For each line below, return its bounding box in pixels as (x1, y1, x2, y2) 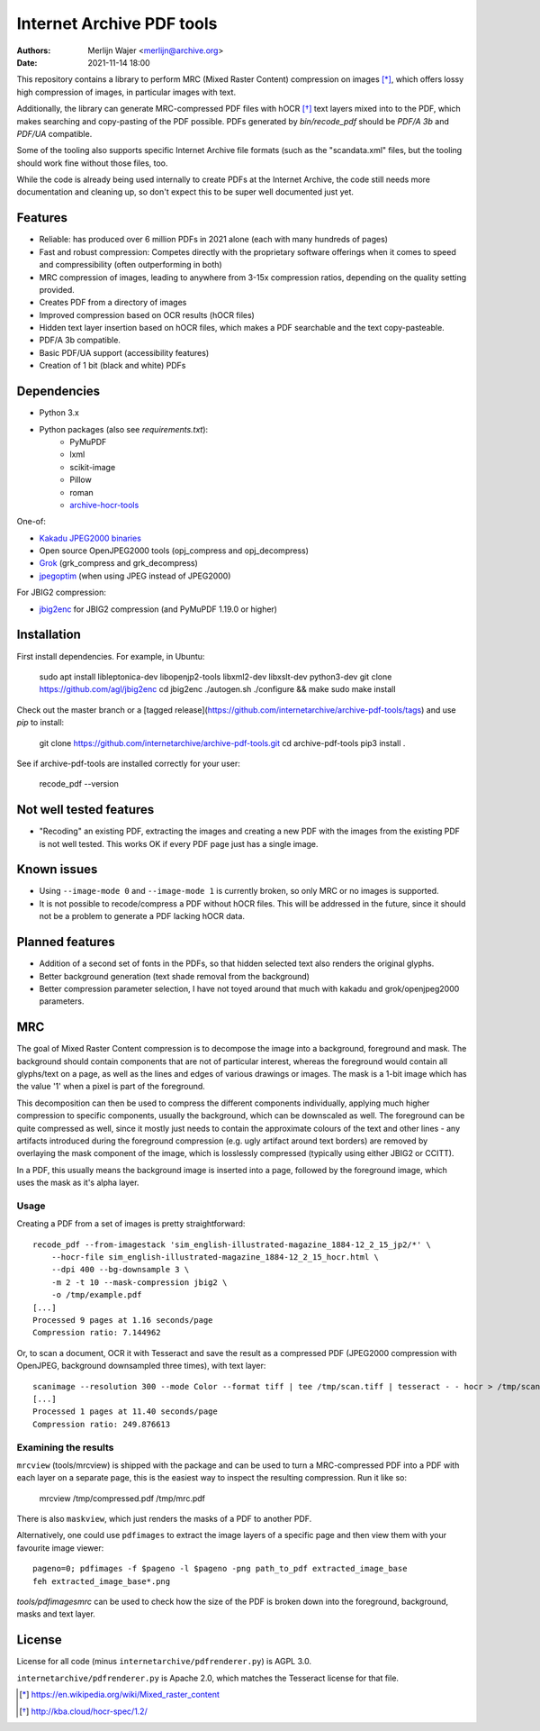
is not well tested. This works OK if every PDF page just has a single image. (39, 838, 319, 849)
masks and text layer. (16, 1608, 96, 1619)
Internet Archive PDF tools (16, 14, 218, 33)
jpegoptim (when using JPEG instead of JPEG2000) (39, 570, 231, 581)
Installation (16, 627, 81, 642)
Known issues (16, 861, 98, 878)
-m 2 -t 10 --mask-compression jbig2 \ (50, 1277, 228, 1288)
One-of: (16, 516, 47, 527)
